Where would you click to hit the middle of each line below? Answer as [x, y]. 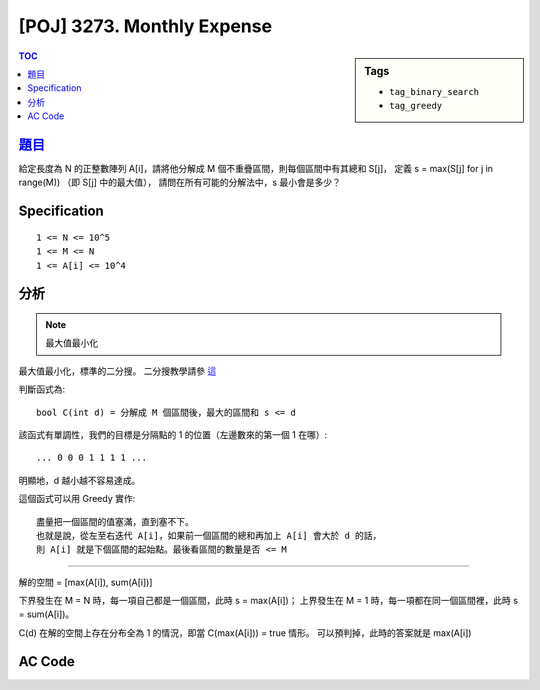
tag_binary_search [434, 91]
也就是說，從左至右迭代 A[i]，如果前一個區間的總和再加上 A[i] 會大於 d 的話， [209, 535]
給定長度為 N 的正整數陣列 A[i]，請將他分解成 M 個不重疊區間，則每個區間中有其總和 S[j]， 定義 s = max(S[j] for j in [256, 169]
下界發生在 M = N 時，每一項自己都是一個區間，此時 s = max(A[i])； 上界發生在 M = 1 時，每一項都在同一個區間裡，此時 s [268, 601]
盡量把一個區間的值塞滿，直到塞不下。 [115, 521]
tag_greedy [416, 106]
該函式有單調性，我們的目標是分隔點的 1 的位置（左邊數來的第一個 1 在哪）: [173, 434]
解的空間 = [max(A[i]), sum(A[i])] [85, 582]
